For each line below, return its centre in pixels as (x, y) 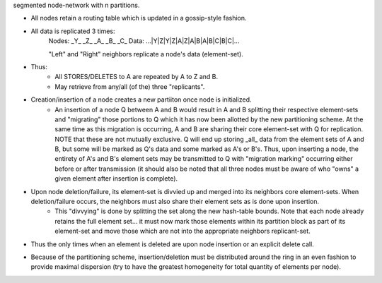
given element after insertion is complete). (116, 179)
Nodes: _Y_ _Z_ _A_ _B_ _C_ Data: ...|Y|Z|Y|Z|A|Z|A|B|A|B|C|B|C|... (144, 41)
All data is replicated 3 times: (73, 31)
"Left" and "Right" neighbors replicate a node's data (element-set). (146, 54)
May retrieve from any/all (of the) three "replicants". (130, 86)
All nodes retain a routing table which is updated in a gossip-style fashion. (139, 18)
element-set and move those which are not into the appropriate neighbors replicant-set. (183, 231)
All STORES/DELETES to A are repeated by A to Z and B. (137, 77)
